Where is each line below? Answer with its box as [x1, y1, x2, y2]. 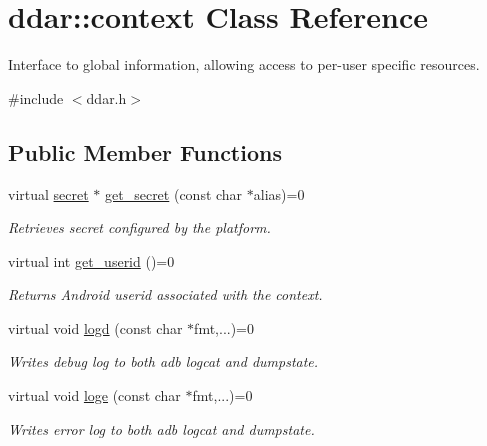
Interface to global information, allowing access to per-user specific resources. [8, 54, 480, 75]
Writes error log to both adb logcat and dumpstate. [8, 418, 315, 439]
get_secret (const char [105, 183, 243, 204]
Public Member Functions [8, 136, 282, 167]
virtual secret [8, 183, 89, 204]
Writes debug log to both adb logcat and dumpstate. [8, 351, 319, 372]
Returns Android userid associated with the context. [8, 284, 323, 305]
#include [8, 87, 64, 108]
